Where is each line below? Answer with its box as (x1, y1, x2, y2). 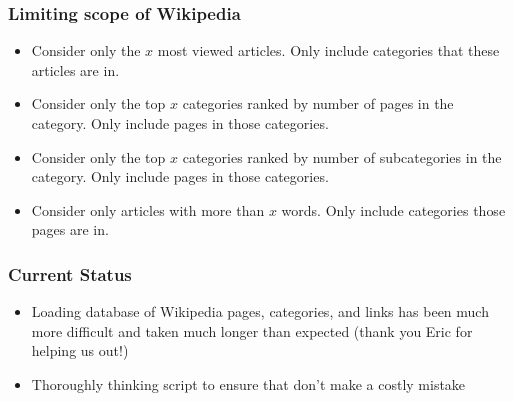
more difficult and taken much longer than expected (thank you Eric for (31, 320, 473, 341)
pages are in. (31, 219, 109, 240)
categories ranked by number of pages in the (182, 93, 454, 114)
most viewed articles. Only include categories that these (157, 40, 500, 61)
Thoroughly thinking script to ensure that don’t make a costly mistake (31, 373, 466, 394)
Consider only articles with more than (31, 199, 265, 220)
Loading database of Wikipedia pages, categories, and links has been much (31, 301, 489, 322)
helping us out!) (31, 340, 129, 361)
